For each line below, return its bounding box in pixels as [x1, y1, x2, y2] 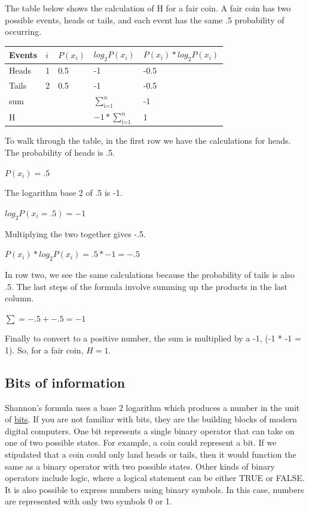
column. [5, 292, 34, 304]
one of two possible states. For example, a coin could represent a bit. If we [5, 436, 277, 449]
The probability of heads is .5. [5, 146, 115, 158]
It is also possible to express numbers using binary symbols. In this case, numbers [5, 483, 304, 495]
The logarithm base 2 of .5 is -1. [5, 186, 123, 199]
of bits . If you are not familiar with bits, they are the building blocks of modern [5, 413, 297, 425]
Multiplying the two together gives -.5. [5, 227, 146, 240]
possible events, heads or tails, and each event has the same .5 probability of [5, 13, 284, 26]
